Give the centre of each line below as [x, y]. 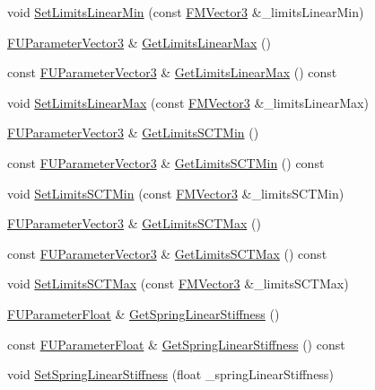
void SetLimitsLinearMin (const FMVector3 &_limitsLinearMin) [186, 12]
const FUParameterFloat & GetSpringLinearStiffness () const [176, 344]
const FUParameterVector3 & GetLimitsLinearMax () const [172, 72]
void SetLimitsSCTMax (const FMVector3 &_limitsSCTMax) [178, 284]
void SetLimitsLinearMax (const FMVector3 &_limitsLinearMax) [188, 102]
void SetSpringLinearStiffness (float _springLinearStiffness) [170, 374]
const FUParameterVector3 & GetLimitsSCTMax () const [167, 253]
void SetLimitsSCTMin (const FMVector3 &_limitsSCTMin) [176, 193]
